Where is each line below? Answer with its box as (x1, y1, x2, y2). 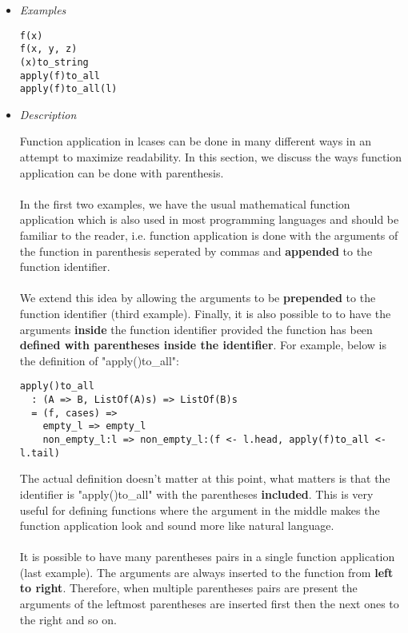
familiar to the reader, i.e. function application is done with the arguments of (19, 227, 398, 244)
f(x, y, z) (19, 43, 78, 55)
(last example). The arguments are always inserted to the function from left (19, 563, 394, 580)
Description (19, 105, 77, 122)
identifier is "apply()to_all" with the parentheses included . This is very (19, 485, 374, 502)
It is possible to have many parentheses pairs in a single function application (19, 548, 395, 565)
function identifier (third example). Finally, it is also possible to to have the (19, 305, 391, 321)
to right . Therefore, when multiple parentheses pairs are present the (19, 579, 358, 596)
